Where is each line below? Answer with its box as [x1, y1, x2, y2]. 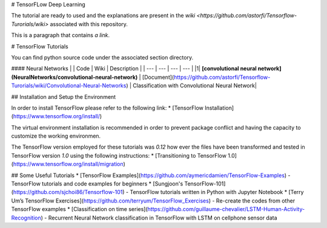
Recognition [11, 214, 42, 221]
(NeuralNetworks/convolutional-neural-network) [11, 73, 138, 81]
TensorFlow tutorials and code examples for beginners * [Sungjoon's [11, 180, 183, 187]
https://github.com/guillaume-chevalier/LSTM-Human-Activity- [147, 206, 305, 213]
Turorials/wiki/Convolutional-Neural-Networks [11, 82, 127, 89]
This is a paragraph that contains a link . [11, 32, 110, 39]
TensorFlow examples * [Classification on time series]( [11, 206, 148, 213]
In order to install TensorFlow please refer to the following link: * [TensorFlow [11, 104, 204, 112]
